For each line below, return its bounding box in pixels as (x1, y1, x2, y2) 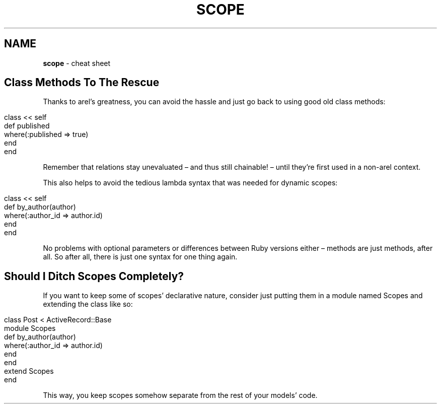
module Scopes (4, 324, 56, 333)
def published (4, 121, 50, 130)
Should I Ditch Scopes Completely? (4, 269, 184, 283)
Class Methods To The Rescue (4, 76, 160, 89)
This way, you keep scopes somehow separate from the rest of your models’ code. (43, 391, 318, 400)
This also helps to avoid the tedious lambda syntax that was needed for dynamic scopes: (43, 178, 338, 187)
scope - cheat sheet (43, 58, 111, 67)
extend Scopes (4, 367, 54, 376)
